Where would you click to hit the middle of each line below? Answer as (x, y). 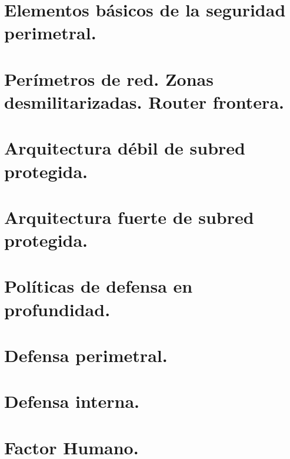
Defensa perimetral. (86, 355)
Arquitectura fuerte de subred (129, 217)
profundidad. (57, 309)
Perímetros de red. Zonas (109, 78)
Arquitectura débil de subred (125, 148)
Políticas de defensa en (99, 286)
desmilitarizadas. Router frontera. (144, 101)
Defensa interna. (72, 401)
